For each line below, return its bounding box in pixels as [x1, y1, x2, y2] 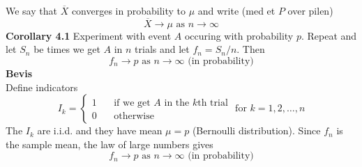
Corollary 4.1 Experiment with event [6, 28, 172, 42]
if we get [114, 98, 151, 109]
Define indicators [6, 79, 78, 94]
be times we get [33, 42, 100, 56]
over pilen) [287, 3, 333, 17]
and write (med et [197, 3, 276, 17]
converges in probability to [71, 3, 186, 17]
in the [164, 98, 190, 109]
